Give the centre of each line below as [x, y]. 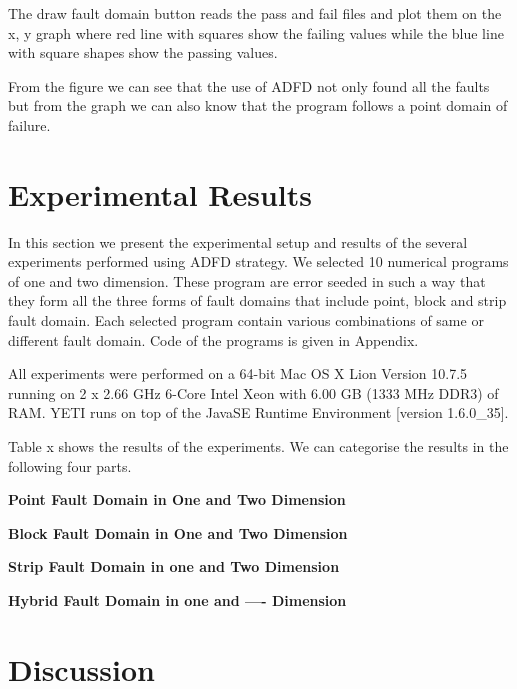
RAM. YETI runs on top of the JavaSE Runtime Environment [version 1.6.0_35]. [258, 412]
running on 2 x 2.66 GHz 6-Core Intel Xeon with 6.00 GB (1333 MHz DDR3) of [253, 392]
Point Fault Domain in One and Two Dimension [177, 499]
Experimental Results [160, 193]
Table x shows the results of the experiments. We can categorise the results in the [258, 446]
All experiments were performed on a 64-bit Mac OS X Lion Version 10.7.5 [238, 373]
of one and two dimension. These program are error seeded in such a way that [247, 280]
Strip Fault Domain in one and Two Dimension [174, 566]
